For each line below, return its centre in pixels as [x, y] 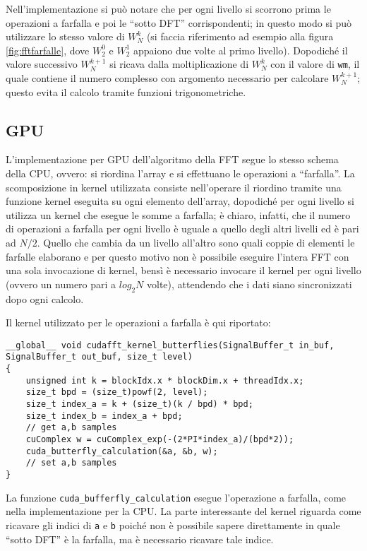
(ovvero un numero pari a [61, 284]
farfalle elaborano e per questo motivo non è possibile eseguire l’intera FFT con [178, 256]
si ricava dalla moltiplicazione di [179, 64]
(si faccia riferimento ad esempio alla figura [240, 36]
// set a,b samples [71, 463]
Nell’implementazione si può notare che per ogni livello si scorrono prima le [168, 8]
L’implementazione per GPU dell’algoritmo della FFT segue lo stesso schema [172, 159]
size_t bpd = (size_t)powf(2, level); [117, 392]
